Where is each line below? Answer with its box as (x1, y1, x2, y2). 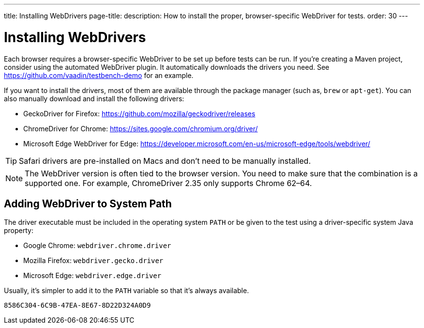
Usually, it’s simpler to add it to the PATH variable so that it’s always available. (4, 286, 249, 295)
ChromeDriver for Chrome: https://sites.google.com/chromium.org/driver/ (23, 124, 258, 133)
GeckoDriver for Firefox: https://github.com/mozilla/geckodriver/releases (23, 109, 256, 118)
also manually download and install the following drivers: (4, 94, 184, 103)
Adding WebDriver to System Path (4, 197, 172, 210)
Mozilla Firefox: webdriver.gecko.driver (23, 256, 164, 265)
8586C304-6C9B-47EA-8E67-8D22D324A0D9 (4, 301, 151, 310)
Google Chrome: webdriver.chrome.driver (23, 241, 171, 250)
